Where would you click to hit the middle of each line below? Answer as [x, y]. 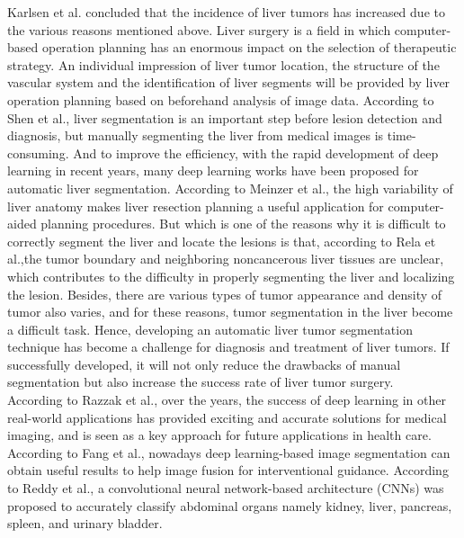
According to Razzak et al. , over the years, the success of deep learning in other [227, 400]
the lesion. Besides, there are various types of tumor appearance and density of [225, 294]
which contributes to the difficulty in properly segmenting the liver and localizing [231, 276]
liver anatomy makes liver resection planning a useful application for [196, 206]
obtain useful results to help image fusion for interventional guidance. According [228, 470]
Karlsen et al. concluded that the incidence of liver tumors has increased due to [226, 12]
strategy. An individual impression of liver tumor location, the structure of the [223, 64]
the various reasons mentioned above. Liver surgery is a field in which [199, 29]
